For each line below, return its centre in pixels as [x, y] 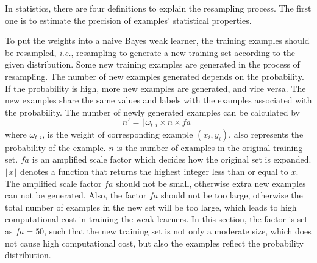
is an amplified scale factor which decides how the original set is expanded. [172, 159]
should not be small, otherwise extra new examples [211, 183]
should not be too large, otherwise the [232, 195]
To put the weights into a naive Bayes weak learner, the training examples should [157, 40]
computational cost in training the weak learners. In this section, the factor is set [156, 219]
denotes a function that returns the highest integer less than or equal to [154, 171]
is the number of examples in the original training [210, 147]
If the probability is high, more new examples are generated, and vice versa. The [155, 88]
